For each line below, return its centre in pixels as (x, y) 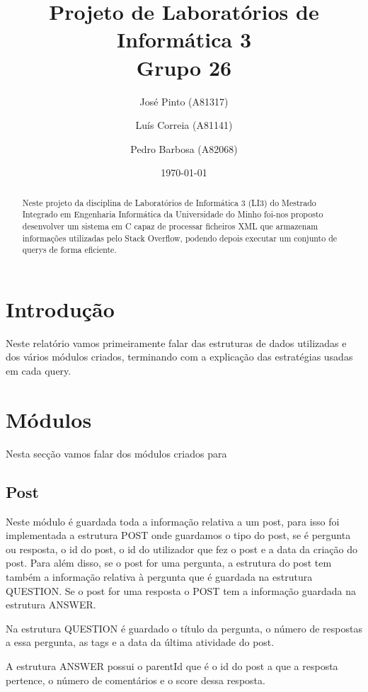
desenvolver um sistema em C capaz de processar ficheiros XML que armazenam (170, 226)
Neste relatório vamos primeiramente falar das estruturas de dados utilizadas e (176, 342)
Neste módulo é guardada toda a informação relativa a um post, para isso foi (173, 521)
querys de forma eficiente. (69, 250)
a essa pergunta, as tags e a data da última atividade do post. (140, 642)
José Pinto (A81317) (184, 101)
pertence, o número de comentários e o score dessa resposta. (136, 680)
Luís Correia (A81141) (184, 125)
